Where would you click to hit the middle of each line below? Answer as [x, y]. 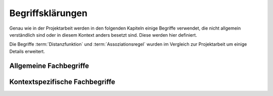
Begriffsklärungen [49, 13]
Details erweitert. [27, 51]
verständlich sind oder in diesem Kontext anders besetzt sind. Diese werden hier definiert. [103, 35]
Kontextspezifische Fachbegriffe [62, 82]
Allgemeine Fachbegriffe [49, 66]
